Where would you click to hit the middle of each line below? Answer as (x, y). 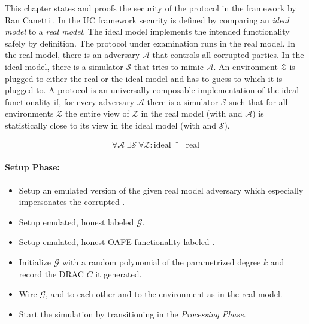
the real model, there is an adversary (72, 55)
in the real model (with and (192, 113)
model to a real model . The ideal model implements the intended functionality (147, 31)
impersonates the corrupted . (72, 202)
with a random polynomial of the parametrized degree (162, 262)
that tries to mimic (169, 66)
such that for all (258, 101)
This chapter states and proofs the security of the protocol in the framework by (151, 8)
